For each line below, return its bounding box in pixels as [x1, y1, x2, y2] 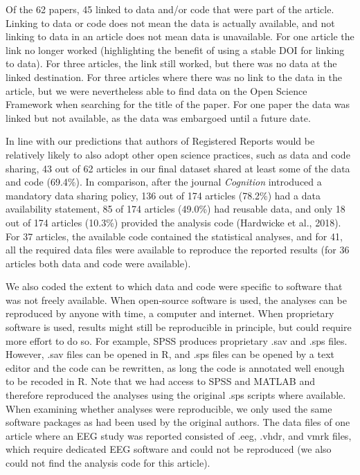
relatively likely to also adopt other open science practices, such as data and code [6, 147, 350, 161]
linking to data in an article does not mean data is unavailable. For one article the [6, 29, 354, 44]
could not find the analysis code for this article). [6, 456, 210, 469]
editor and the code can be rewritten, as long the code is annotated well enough [6, 360, 345, 375]
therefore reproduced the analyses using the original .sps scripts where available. [6, 388, 346, 402]
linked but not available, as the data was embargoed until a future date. [6, 110, 311, 125]
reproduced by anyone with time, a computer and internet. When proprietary [6, 306, 334, 321]
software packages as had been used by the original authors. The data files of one [6, 415, 350, 429]
